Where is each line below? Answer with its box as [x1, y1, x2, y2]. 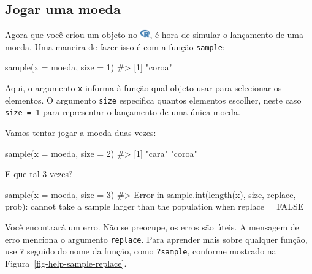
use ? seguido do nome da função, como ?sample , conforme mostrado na [5, 245, 276, 257]
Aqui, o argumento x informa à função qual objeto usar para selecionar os [5, 82, 282, 94]
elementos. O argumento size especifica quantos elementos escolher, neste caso [5, 93, 302, 106]
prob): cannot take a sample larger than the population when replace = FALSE [5, 200, 304, 213]
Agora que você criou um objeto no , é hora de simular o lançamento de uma [5, 28, 303, 41]
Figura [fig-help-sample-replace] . [5, 256, 127, 269]
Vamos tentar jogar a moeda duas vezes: [5, 126, 156, 139]
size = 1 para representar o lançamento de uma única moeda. [5, 105, 240, 118]
